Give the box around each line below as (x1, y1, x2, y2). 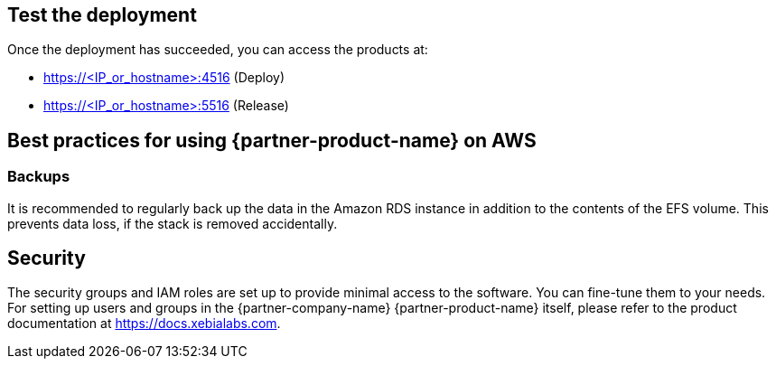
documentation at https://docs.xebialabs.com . (7, 315, 281, 332)
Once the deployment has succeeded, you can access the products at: (7, 42, 428, 58)
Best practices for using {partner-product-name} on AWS (7, 128, 537, 152)
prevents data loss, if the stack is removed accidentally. (7, 215, 338, 231)
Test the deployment (7, 4, 197, 26)
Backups (7, 167, 70, 186)
